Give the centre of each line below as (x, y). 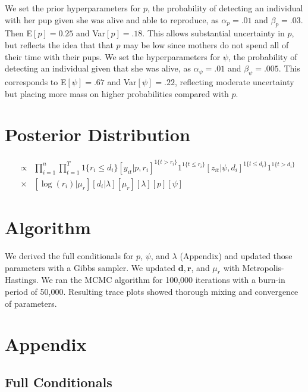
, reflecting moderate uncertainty (234, 81)
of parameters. (31, 303)
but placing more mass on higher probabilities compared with (117, 93)
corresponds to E (36, 81)
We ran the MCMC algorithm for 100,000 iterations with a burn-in (163, 280)
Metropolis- (263, 267)
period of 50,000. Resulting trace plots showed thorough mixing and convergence (152, 291)
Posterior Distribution (98, 134)
